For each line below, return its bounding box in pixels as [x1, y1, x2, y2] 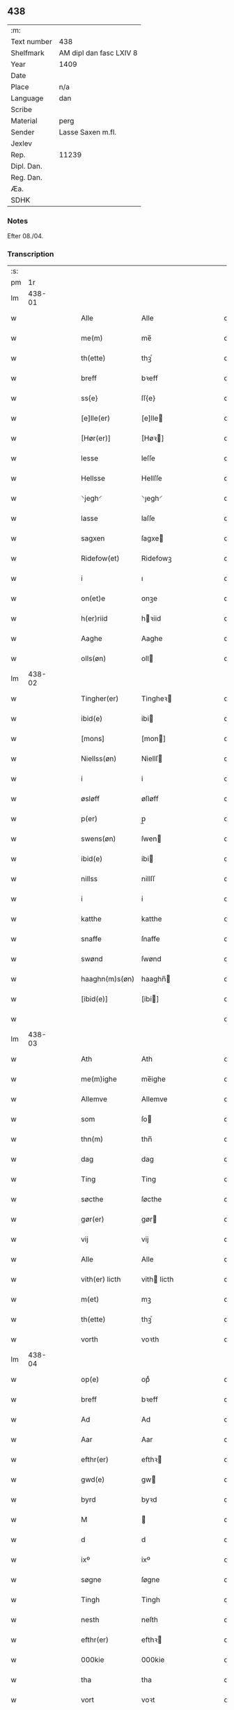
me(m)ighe [81, 1074, 117, 1084]
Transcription [7, 249, 54, 259]
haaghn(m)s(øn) [81, 974, 134, 984]
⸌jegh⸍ [81, 494, 102, 504]
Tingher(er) [81, 694, 119, 704]
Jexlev [10, 139, 33, 148]
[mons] [81, 734, 105, 744]
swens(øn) [81, 834, 116, 844]
